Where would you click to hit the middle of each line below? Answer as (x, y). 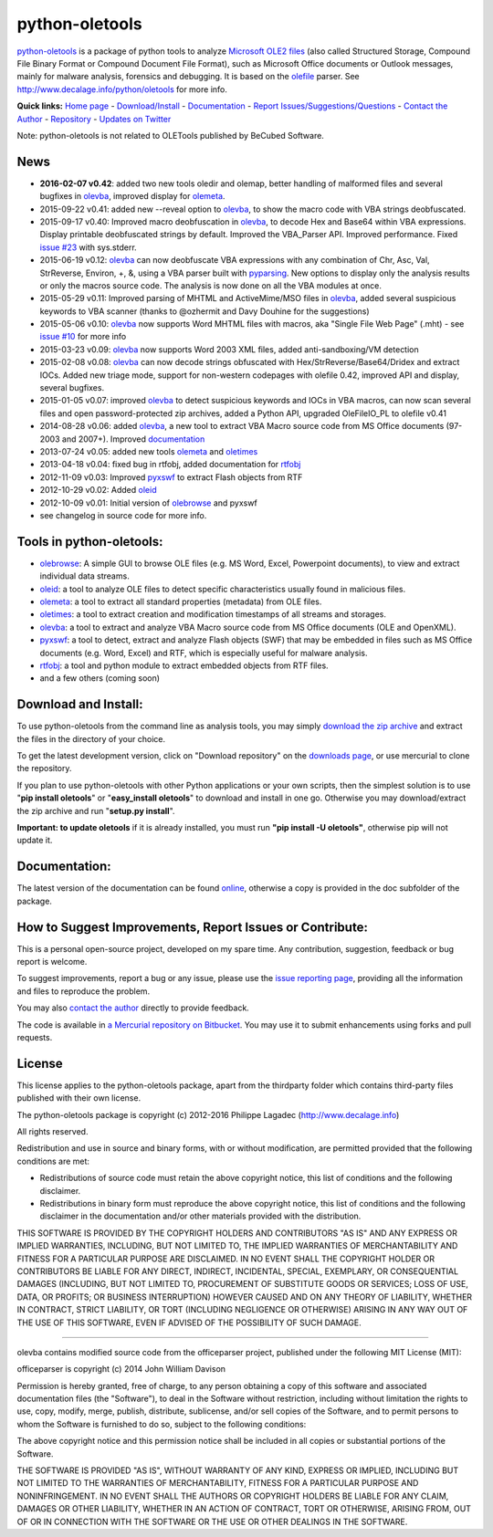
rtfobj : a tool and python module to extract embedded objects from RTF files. (184, 665)
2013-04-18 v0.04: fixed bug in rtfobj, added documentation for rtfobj (170, 465)
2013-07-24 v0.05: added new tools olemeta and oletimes (149, 451)
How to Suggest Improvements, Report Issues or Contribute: (193, 927)
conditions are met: (53, 1161)
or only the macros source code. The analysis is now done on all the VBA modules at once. (211, 285)
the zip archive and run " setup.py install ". (96, 810)
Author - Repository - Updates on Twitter (94, 119)
